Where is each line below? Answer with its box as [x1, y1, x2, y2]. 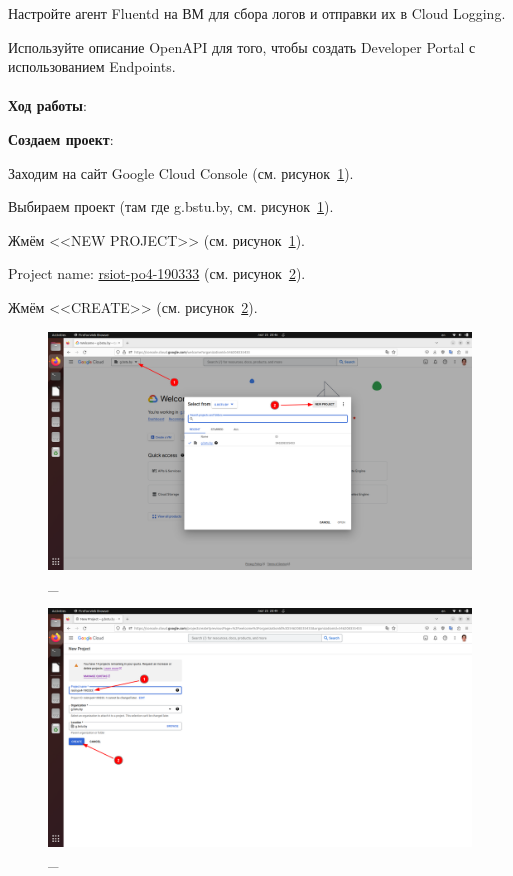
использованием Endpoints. [8, 56, 176, 77]
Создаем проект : [8, 128, 114, 149]
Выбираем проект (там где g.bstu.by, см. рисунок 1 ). [8, 196, 334, 217]
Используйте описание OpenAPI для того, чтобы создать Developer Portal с [8, 36, 476, 57]
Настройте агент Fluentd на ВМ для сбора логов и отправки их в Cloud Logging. [8, 3, 506, 23]
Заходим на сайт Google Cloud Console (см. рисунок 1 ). [8, 162, 354, 183]
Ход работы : [8, 95, 87, 116]
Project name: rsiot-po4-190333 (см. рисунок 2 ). [8, 263, 306, 284]
